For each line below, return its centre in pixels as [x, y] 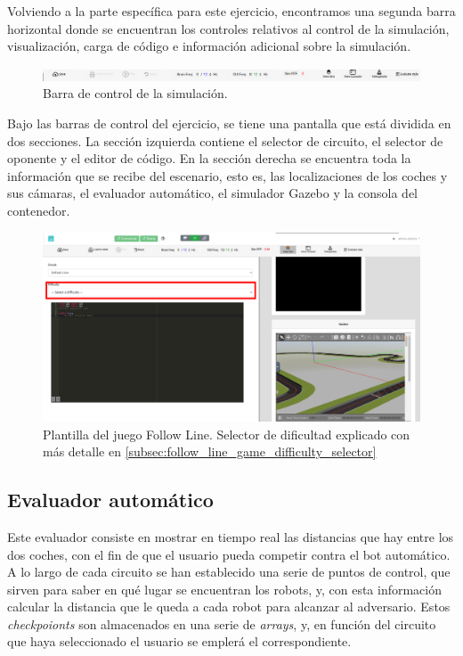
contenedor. [39, 210]
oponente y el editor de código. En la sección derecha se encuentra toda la [209, 158]
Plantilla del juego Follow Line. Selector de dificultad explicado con [227, 434]
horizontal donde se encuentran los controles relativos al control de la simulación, [228, 28]
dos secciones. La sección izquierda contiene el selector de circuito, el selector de [225, 140]
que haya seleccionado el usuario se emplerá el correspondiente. [179, 641]
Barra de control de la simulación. [135, 93]
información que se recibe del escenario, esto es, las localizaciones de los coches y [227, 175]
